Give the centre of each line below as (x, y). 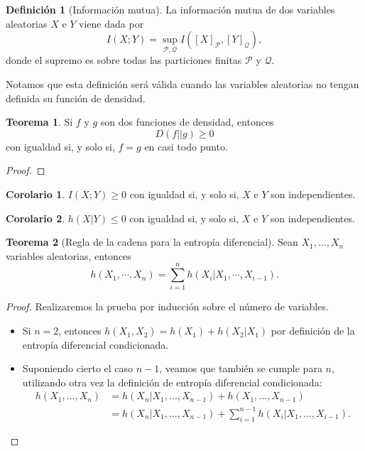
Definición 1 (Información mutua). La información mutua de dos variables (170, 9)
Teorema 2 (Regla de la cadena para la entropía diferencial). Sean (152, 242)
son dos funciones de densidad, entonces (187, 122)
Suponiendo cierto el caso (78, 368)
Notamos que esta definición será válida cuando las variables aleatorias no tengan (182, 84)
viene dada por (111, 23)
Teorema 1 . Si (39, 122)
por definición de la (313, 331)
